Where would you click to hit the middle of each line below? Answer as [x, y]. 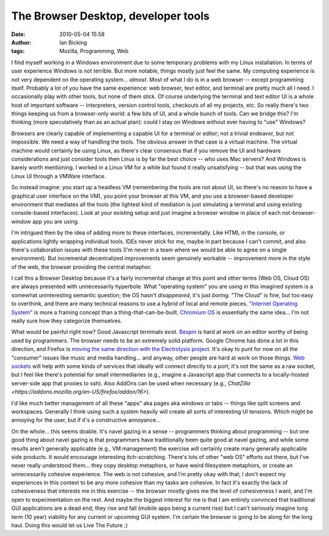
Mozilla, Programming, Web [94, 51]
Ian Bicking [73, 42]
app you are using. [56, 221]
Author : [21, 42]
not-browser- [299, 213]
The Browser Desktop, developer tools [110, 16]
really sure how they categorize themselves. [67, 321]
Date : [18, 34]
